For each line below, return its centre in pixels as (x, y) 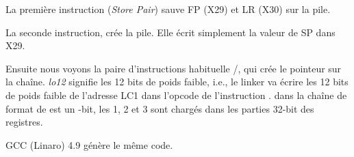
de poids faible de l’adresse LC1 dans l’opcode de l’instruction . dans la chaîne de (176, 95)
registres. (24, 122)
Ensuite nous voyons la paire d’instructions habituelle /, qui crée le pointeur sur (174, 68)
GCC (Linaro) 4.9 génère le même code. (89, 144)
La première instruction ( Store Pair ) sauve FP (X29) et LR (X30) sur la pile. (168, 9)
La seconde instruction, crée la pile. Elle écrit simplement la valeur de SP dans (170, 32)
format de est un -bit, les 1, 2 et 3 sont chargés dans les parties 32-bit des (160, 108)
